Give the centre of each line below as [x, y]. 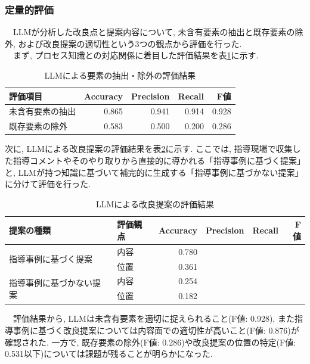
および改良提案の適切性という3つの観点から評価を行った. [130, 43]
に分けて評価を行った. [48, 184]
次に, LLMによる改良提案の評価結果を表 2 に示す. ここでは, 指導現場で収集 [149, 149]
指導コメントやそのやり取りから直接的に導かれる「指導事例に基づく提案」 [159, 160]
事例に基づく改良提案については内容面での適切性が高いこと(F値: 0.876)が [156, 330]
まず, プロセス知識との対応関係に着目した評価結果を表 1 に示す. [136, 55]
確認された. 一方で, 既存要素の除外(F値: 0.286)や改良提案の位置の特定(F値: [151, 342]
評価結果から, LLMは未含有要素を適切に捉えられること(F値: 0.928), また [154, 318]
